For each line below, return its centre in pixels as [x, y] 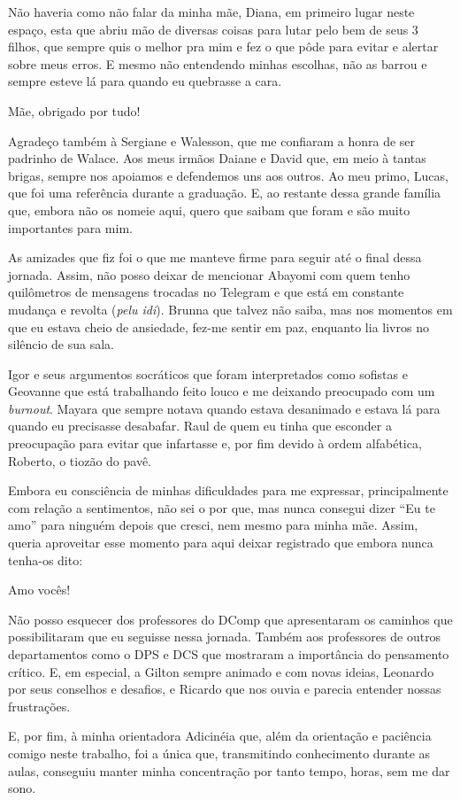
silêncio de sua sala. [61, 344]
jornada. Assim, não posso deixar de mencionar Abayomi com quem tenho [209, 274]
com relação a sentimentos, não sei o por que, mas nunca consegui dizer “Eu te [222, 507]
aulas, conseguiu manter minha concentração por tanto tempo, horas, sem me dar [229, 770]
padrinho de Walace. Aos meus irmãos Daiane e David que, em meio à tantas [217, 158]
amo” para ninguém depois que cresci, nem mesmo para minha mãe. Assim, [213, 525]
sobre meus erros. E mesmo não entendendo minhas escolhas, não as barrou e [218, 63]
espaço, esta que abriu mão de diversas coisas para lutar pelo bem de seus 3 [213, 29]
